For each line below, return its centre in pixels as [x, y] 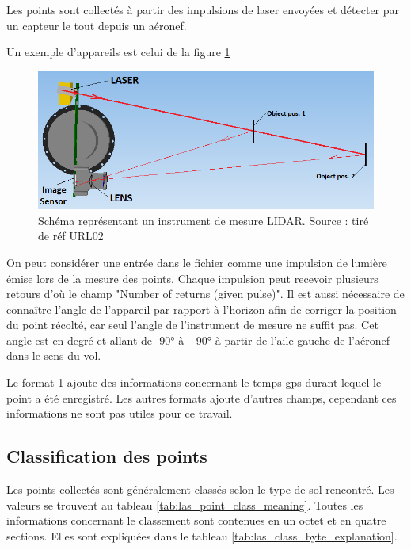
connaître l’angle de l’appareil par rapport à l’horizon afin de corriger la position [202, 309]
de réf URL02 [71, 236]
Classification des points [107, 456]
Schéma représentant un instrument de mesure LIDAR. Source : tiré [204, 220]
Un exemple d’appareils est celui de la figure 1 [118, 52]
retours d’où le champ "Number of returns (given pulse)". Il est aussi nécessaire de [205, 294]
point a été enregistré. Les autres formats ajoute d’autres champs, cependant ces [202, 397]
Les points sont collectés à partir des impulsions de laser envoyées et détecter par [203, 10]
